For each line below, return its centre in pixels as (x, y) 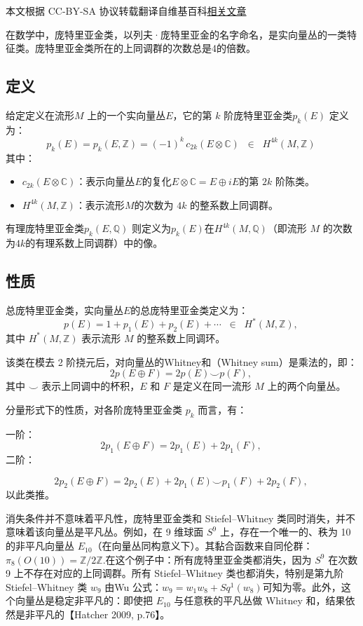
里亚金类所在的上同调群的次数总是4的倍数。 (155, 48)
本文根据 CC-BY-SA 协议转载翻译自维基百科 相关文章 (126, 11)
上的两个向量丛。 (307, 386)
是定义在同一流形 (212, 386)
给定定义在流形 (40, 115)
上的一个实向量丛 (126, 115)
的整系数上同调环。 (181, 338)
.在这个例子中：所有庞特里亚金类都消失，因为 (207, 559)
